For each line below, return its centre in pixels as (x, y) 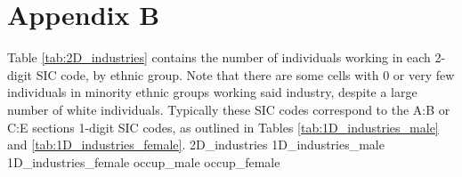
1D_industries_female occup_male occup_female (144, 161)
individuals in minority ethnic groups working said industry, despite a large (212, 92)
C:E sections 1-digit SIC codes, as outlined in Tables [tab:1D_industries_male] (223, 127)
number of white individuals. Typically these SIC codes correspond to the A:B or (229, 109)
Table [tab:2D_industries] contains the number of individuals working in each (219, 57)
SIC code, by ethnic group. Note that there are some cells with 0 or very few (245, 74)
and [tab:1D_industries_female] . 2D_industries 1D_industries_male (196, 145)
